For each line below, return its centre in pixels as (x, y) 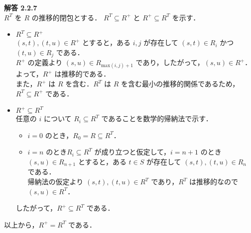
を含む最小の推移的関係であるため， (180, 84)
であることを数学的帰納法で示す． (157, 118)
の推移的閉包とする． (66, 17)
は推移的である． (82, 74)
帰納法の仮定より (56, 182)
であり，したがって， (170, 62)
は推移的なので (213, 182)
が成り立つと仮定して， (132, 152)
